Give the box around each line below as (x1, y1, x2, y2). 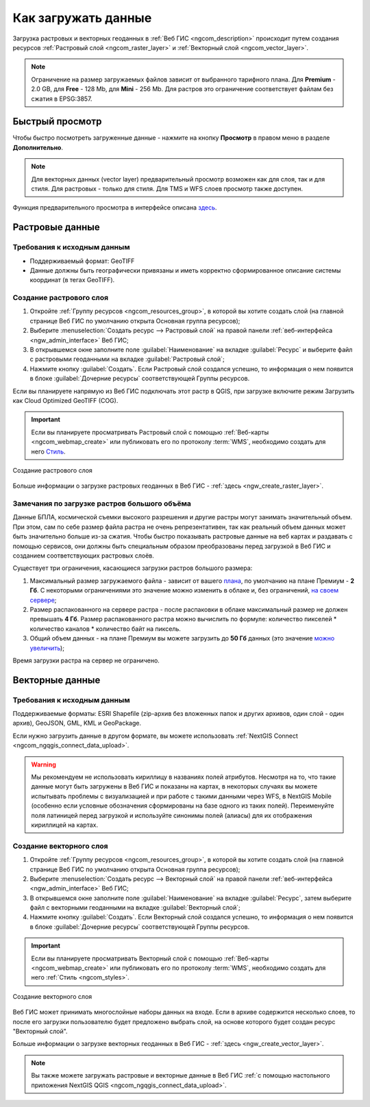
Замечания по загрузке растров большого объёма (12, 499, 192, 508)
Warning (31, 760, 56, 769)
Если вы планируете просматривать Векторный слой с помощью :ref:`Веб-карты (31, 954, 269, 962)
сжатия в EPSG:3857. (31, 95, 92, 103)
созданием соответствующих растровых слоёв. (12, 551, 154, 560)
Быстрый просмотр (12, 116, 102, 127)
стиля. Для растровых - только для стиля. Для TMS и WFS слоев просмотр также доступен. (31, 184, 303, 192)
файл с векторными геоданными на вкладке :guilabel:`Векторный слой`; (29, 904, 241, 912)
